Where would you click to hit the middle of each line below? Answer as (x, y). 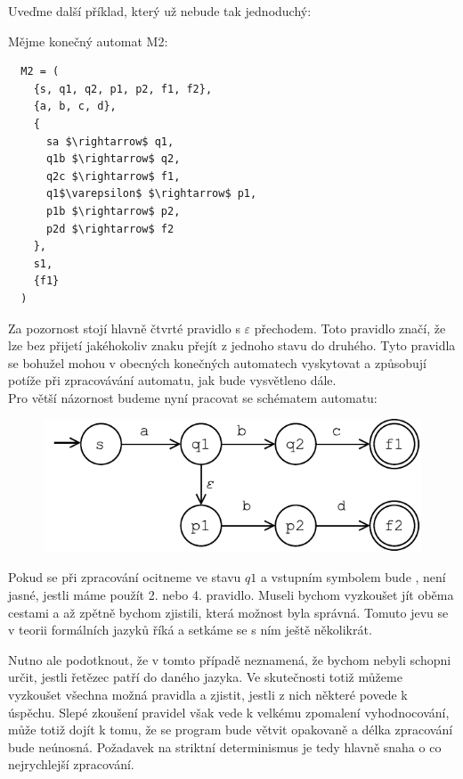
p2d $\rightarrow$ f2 (110, 229)
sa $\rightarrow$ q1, (110, 141)
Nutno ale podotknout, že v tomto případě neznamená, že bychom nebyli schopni (230, 659)
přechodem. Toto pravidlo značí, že (350, 328)
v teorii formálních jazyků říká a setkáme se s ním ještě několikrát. (190, 630)
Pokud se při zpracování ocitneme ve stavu (125, 577)
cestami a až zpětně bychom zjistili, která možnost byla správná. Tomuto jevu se (228, 612)
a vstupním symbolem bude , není (353, 577)
